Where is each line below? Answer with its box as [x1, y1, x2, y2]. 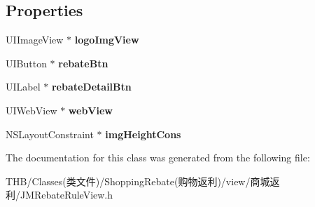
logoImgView [74, 32, 139, 47]
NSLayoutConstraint [6, 126, 94, 141]
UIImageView [6, 32, 64, 47]
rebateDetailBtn [51, 79, 132, 94]
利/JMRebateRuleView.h [6, 187, 113, 202]
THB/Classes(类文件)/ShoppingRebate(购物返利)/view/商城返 [6, 173, 280, 188]
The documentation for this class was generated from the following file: [6, 150, 310, 165]
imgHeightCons [105, 126, 181, 141]
